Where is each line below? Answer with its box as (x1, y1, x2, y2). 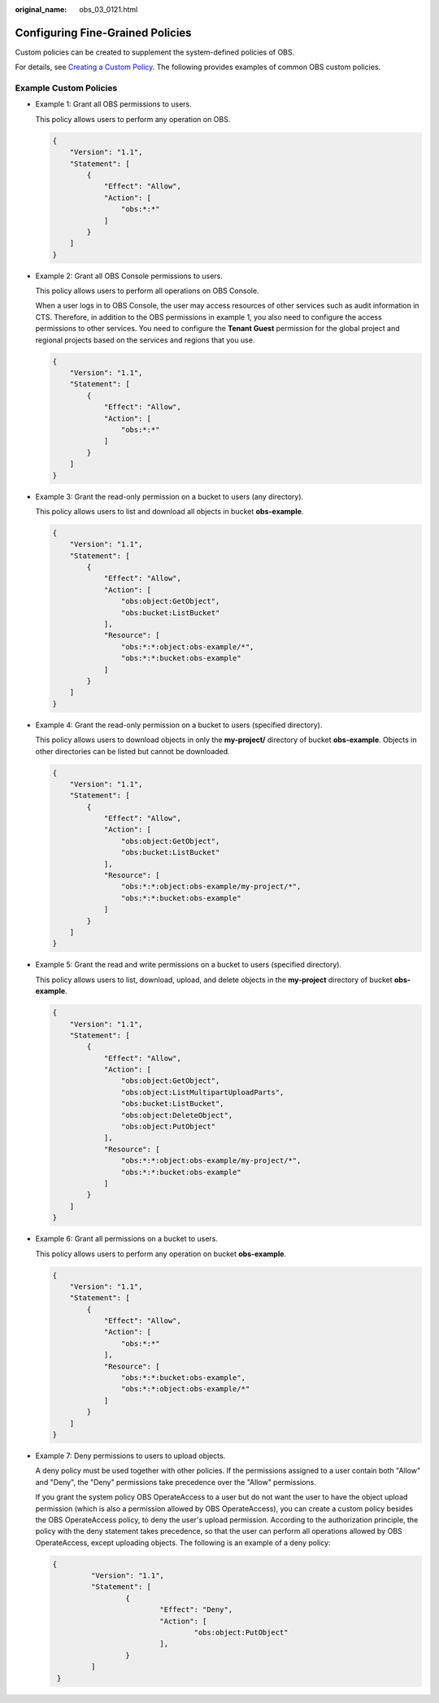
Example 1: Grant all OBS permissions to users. (35, 99, 192, 109)
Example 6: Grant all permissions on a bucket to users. (35, 1234, 219, 1244)
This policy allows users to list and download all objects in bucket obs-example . (35, 506, 304, 516)
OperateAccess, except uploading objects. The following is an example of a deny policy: (35, 1538, 331, 1548)
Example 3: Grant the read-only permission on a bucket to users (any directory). (35, 491, 304, 501)
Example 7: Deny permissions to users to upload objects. (35, 1451, 226, 1461)
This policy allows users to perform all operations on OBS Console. (35, 286, 259, 296)
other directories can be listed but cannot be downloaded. (35, 746, 231, 756)
